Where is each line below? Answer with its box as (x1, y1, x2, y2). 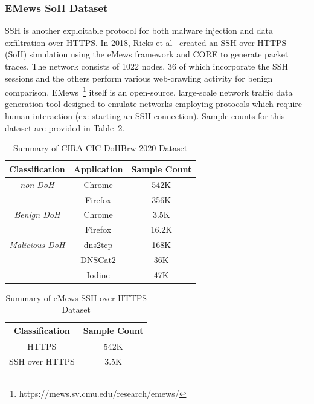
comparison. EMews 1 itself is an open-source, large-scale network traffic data (5, 84, 293, 98)
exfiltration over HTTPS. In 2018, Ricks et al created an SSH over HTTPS (5, 36, 287, 48)
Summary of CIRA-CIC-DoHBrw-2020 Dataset (13, 142, 188, 154)
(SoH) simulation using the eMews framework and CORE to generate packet (5, 48, 289, 60)
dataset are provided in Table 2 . (5, 121, 125, 134)
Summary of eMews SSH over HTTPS (5, 291, 147, 304)
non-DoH (20, 178, 54, 191)
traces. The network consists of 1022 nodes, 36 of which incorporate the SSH (5, 60, 289, 72)
